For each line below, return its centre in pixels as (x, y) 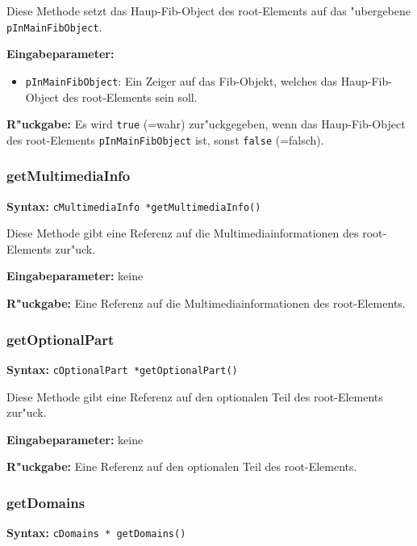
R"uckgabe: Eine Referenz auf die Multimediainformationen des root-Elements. (206, 303)
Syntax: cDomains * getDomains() (96, 533)
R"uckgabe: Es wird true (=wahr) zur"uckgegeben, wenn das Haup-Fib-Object (206, 124)
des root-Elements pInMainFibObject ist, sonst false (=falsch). (165, 139)
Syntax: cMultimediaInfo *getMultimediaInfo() (134, 206)
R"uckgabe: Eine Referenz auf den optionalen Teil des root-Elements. (182, 466)
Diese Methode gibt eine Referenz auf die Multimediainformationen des (183, 233)
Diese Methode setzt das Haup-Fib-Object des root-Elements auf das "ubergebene (209, 10)
